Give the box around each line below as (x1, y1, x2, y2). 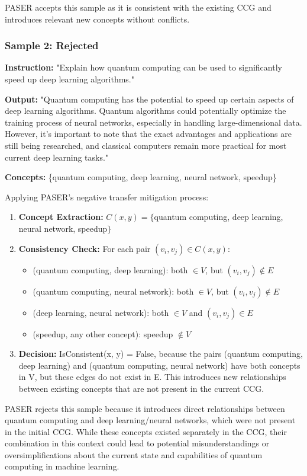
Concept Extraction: (18, 210, 104, 223)
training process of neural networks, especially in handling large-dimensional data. (5, 116, 302, 128)
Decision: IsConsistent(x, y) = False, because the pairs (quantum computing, (18, 347, 303, 360)
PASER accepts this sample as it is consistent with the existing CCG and (5, 1, 272, 13)
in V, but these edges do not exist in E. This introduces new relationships (18, 370, 286, 383)
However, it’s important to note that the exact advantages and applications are (5, 127, 292, 140)
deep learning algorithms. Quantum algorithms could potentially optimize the (5, 104, 286, 117)
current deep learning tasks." (5, 151, 109, 163)
